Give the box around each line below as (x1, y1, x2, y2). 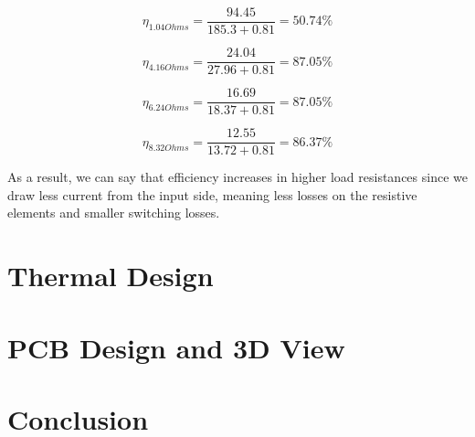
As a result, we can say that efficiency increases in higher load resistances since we (7, 167, 468, 187)
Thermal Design (7, 257, 214, 294)
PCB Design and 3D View (7, 328, 345, 366)
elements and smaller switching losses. (7, 203, 220, 222)
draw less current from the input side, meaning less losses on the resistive (7, 185, 417, 204)
